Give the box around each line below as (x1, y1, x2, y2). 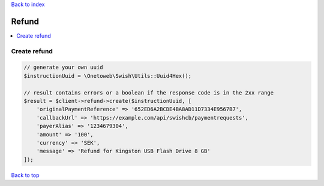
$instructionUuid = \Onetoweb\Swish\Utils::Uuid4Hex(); (23, 72, 192, 79)
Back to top (11, 171, 40, 179)
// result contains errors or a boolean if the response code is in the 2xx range (23, 89, 274, 96)
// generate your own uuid (23, 64, 103, 71)
